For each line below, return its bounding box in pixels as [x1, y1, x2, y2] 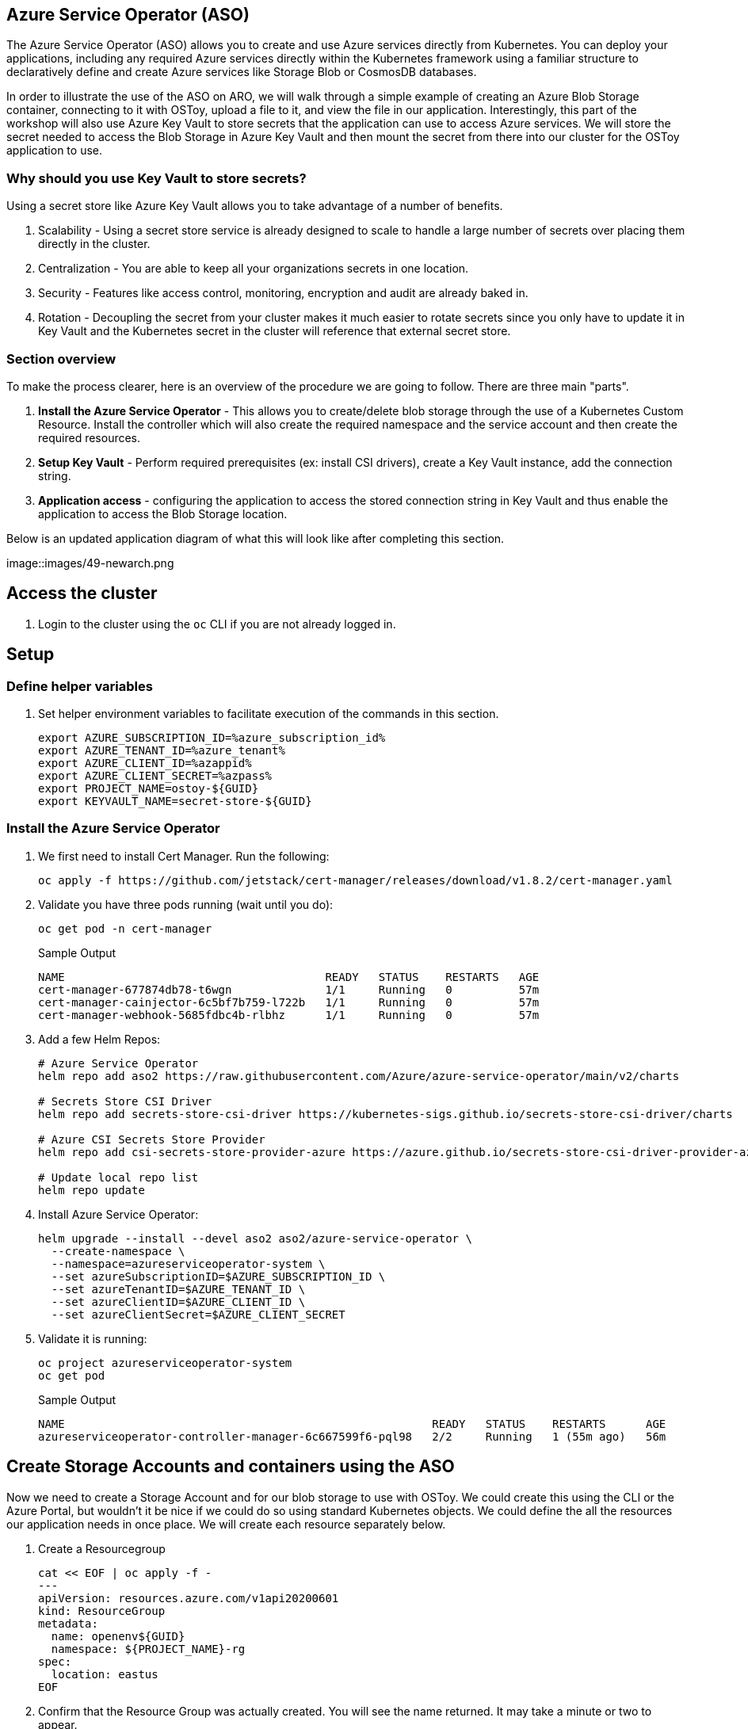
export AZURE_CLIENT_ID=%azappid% [38, 756, 252, 769]
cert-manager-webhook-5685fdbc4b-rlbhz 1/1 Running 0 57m [38, 1008, 540, 1021]
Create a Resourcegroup [38, 1541, 166, 1555]
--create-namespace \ [51, 1244, 185, 1258]
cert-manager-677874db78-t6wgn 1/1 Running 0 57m [38, 983, 540, 996]
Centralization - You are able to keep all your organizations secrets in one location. [38, 261, 469, 276]
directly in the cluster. [38, 237, 151, 251]
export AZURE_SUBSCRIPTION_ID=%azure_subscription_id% [38, 731, 386, 744]
